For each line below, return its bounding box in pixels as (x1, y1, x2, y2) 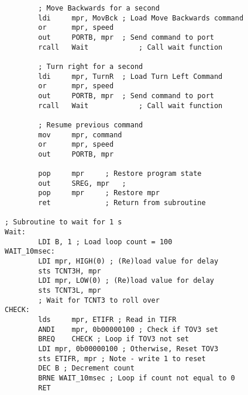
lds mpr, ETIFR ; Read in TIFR (38, 316, 177, 324)
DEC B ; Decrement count (38, 364, 135, 373)
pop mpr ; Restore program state (38, 169, 202, 178)
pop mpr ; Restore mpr (38, 189, 160, 197)
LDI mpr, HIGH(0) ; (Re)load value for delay (38, 257, 219, 266)
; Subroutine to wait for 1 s (5, 218, 122, 227)
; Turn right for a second (38, 62, 143, 71)
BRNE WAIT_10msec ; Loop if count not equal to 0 (38, 373, 235, 382)
